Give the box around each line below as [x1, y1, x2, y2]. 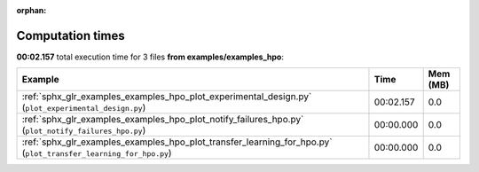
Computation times [16, 27, 125, 43]
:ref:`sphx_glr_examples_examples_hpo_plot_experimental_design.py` [21, 90, 312, 103]
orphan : [16, 5, 47, 15]
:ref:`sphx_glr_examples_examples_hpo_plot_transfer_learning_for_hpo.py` [21, 136, 333, 148]
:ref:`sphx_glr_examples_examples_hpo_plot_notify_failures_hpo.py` [21, 113, 304, 126]
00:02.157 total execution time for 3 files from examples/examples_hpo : [16, 51, 284, 62]
